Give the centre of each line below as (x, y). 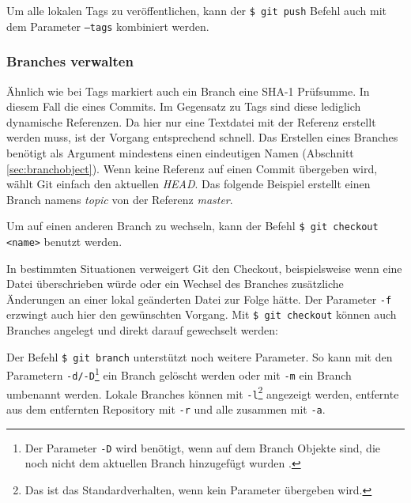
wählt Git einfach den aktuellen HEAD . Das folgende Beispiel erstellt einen (189, 184)
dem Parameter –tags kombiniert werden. (108, 26)
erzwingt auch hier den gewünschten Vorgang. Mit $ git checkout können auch (202, 314)
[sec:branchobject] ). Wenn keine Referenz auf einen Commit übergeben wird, (192, 168)
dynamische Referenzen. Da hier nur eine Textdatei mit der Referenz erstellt (191, 121)
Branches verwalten (70, 61)
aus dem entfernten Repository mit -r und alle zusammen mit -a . (166, 408)
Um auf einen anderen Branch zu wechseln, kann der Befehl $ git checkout (192, 226)
